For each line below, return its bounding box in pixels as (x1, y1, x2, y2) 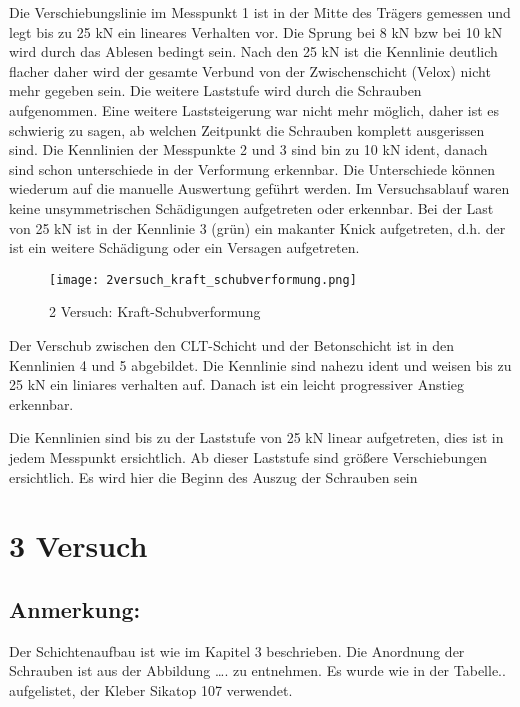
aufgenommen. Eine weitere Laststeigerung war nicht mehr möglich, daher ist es (9, 99, 500, 120)
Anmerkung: (9, 593, 141, 624)
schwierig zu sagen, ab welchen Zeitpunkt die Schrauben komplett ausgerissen (9, 119, 485, 140)
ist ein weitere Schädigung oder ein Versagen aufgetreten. (9, 237, 360, 258)
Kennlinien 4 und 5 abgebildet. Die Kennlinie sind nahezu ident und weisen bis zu (9, 354, 512, 375)
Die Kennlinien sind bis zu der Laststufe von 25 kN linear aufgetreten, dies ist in (9, 427, 504, 448)
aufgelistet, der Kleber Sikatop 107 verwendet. (9, 679, 293, 700)
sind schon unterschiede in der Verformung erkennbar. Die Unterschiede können (9, 158, 496, 179)
